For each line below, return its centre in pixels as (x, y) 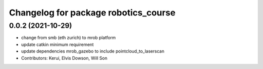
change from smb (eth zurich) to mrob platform (69, 38)
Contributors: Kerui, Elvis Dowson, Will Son (64, 58)
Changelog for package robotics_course (92, 13)
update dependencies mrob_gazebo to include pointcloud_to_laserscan (93, 51)
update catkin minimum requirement (57, 44)
